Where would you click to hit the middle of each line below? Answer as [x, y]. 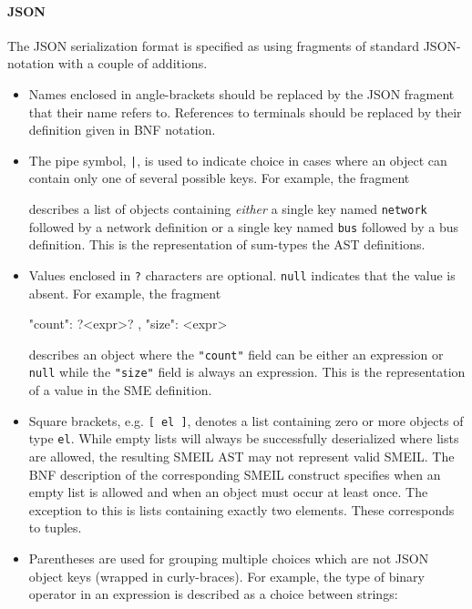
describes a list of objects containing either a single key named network [228, 209]
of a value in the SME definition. [120, 390]
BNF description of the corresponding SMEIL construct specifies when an [235, 474]
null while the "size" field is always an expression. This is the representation [247, 372]
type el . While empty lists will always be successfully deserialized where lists [244, 438]
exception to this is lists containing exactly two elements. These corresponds [241, 509]
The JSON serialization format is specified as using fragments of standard [214, 45]
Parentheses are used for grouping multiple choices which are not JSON [229, 558]
